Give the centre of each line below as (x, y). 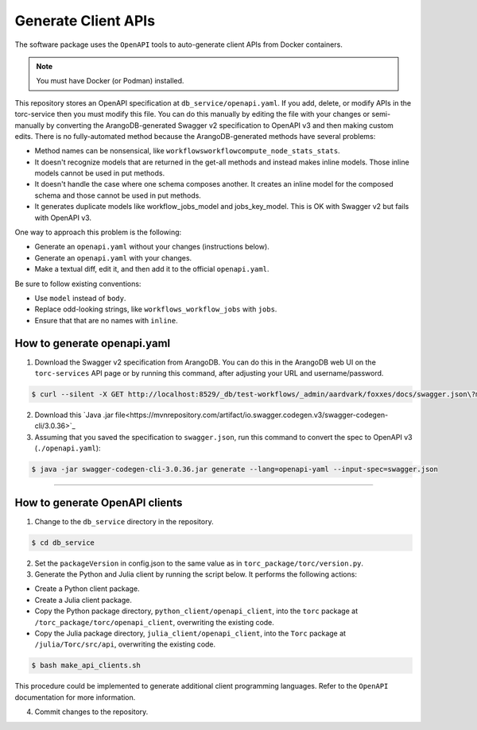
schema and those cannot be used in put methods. (118, 195)
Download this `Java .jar (74, 415)
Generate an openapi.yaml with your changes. (113, 257)
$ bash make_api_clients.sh (86, 666)
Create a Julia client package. (83, 600)
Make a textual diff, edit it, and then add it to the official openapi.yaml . (152, 269)
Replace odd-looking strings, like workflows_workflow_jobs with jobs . (156, 309)
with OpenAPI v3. (63, 218)
